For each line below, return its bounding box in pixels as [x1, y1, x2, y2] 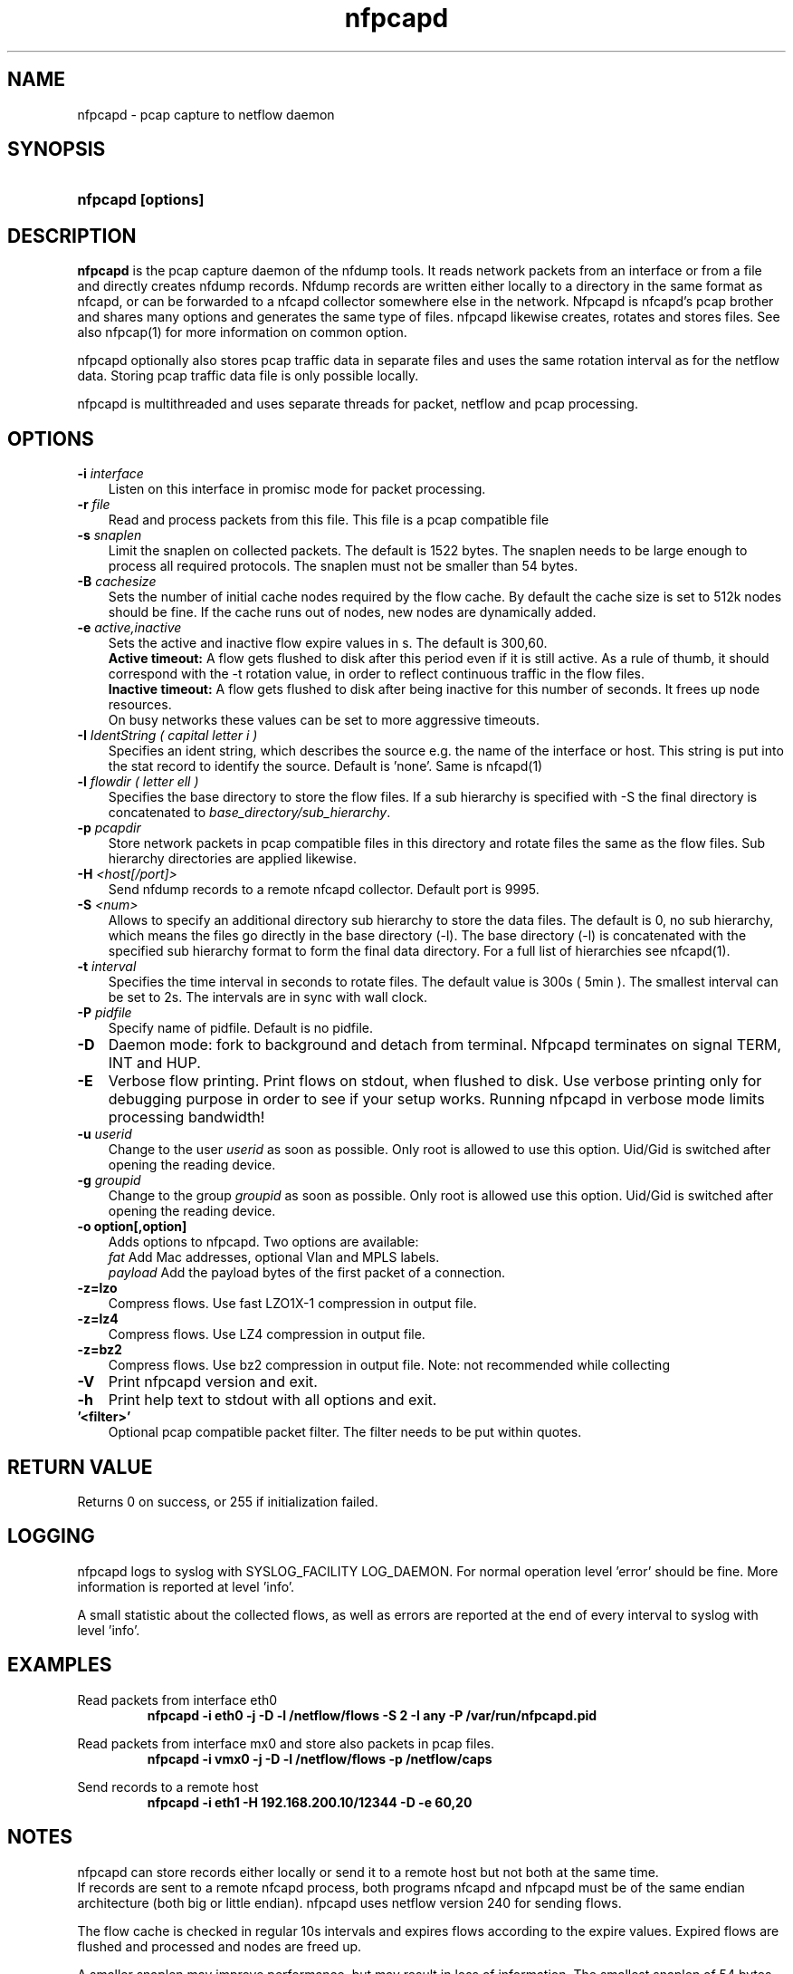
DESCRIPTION [7, 224, 137, 247]
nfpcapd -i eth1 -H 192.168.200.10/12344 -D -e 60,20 [147, 1794, 473, 1810]
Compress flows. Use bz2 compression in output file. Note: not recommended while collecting [108, 1357, 670, 1373]
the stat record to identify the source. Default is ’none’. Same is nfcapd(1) [108, 758, 543, 775]
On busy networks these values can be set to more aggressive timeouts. [108, 712, 540, 728]
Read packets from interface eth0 [77, 1691, 278, 1708]
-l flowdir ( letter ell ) [77, 774, 199, 790]
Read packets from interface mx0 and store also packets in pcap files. [77, 1735, 494, 1751]
